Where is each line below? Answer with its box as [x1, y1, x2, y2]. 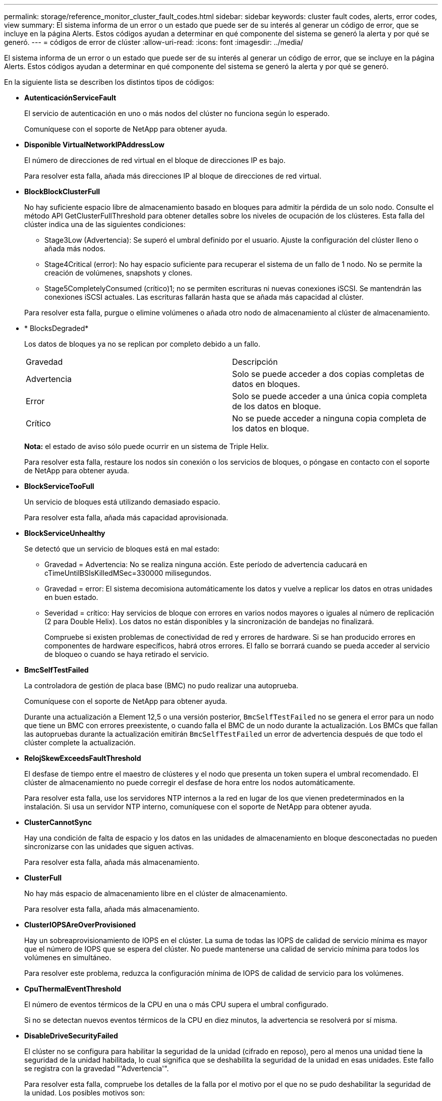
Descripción [232, 357, 278, 367]
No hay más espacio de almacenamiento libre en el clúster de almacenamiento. [24, 889, 288, 898]
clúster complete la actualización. [24, 738, 136, 747]
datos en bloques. [232, 379, 300, 389]
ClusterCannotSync [24, 818, 92, 827]
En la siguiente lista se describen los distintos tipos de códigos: [4, 78, 214, 86]
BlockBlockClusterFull [24, 187, 100, 196]
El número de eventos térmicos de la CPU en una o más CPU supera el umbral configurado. [24, 1000, 328, 1009]
